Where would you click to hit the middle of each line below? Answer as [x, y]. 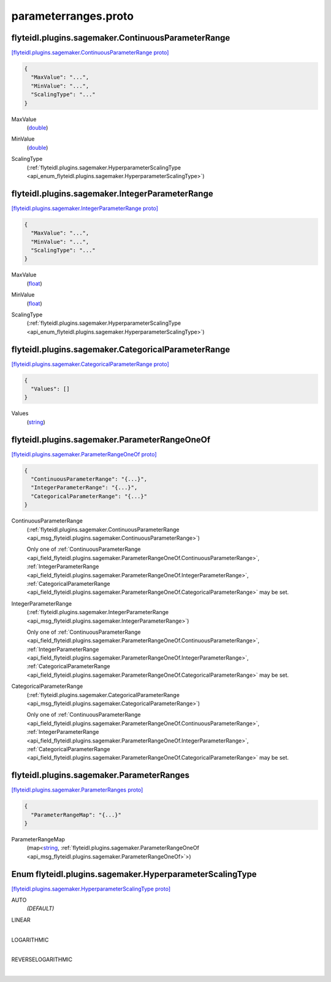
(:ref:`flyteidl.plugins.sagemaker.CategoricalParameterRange [103, 695]
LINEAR [21, 920]
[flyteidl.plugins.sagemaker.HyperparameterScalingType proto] [91, 889]
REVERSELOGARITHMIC [42, 960]
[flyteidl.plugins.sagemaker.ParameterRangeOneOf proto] [84, 454]
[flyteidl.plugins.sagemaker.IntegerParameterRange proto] [85, 208]
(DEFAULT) [40, 908]
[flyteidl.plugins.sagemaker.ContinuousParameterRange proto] [90, 53]
